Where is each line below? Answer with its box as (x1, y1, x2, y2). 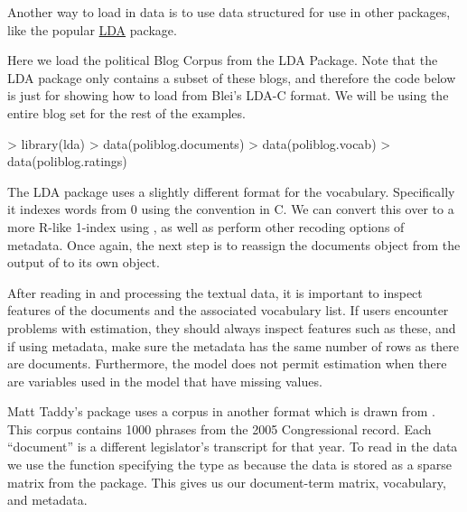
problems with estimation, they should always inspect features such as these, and (7, 318, 456, 337)
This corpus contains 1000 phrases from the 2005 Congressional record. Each (7, 419, 432, 438)
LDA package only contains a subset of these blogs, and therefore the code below (7, 68, 456, 87)
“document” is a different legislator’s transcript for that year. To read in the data (7, 437, 458, 456)
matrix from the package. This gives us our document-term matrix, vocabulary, (7, 472, 446, 491)
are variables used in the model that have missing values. (7, 371, 322, 390)
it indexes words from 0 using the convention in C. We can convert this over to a (7, 200, 454, 219)
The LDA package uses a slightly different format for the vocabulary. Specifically (7, 182, 455, 200)
